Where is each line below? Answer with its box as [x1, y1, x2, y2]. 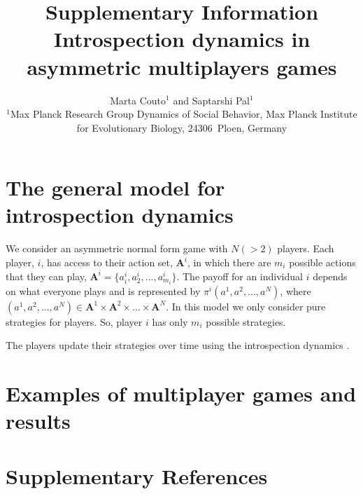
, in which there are [187, 255, 271, 269]
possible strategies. [206, 314, 286, 329]
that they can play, [6, 268, 87, 283]
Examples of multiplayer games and [6, 379, 357, 408]
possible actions [289, 255, 356, 269]
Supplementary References [6, 461, 268, 490]
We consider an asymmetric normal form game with [6, 241, 228, 256]
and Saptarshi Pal [173, 92, 250, 107]
